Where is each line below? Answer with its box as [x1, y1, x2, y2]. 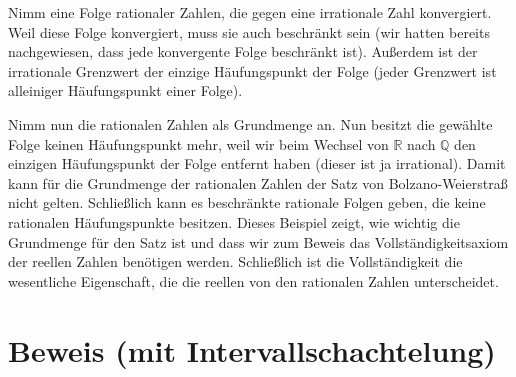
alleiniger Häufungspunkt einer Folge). [8, 80, 243, 101]
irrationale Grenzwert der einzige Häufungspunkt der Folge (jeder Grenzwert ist [8, 60, 497, 81]
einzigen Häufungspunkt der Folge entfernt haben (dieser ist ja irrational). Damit [8, 153, 506, 174]
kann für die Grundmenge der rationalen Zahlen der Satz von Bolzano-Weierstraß [8, 172, 508, 193]
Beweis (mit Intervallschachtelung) [8, 329, 496, 370]
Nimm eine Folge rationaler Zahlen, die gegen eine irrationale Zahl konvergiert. [8, 2, 492, 22]
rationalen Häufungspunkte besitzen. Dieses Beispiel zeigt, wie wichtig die [8, 211, 460, 232]
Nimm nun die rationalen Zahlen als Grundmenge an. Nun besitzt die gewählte [8, 113, 493, 134]
